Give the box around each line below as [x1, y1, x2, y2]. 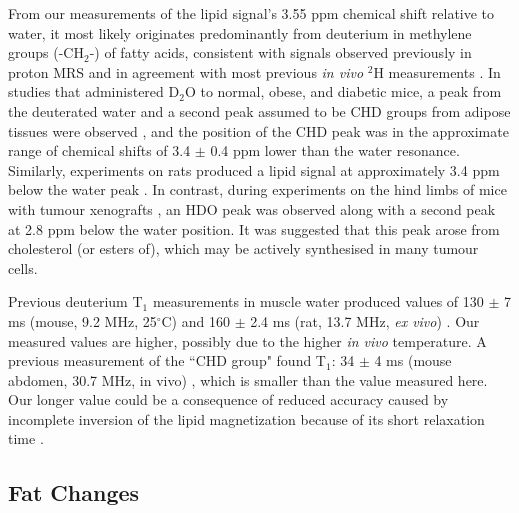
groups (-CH [8, 42, 84, 63]
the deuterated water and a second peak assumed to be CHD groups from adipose [8, 100, 511, 121]
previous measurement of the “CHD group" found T [8, 350, 326, 371]
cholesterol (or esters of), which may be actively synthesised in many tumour [8, 238, 479, 259]
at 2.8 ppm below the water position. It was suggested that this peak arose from [8, 218, 500, 239]
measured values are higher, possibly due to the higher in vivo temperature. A [8, 330, 487, 351]
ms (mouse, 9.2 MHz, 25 [8, 310, 157, 331]
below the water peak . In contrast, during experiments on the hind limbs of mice [8, 179, 507, 200]
